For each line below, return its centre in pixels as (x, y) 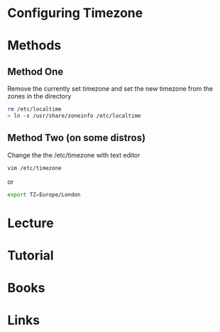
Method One (35, 71)
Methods (34, 46)
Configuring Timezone (75, 13)
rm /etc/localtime (34, 109)
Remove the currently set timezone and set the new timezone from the (110, 89)
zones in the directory (39, 96)
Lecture (31, 223)
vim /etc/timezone (34, 168)
